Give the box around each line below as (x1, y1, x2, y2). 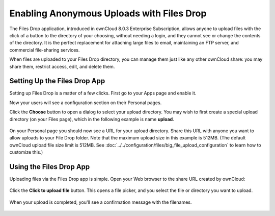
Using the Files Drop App (9, 162, 90, 171)
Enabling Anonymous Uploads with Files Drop (9, 8, 207, 19)
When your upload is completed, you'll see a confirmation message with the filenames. (9, 199, 192, 205)
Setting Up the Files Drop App (9, 77, 105, 85)
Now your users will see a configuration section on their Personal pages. (9, 100, 162, 106)
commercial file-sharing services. (9, 46, 80, 53)
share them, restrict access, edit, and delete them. (9, 63, 115, 69)
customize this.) (9, 149, 43, 155)
